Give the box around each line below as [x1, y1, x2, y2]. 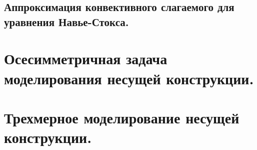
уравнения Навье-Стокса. [4, 14, 129, 29]
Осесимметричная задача [4, 48, 167, 69]
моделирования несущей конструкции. [4, 68, 254, 88]
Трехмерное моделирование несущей [4, 107, 239, 127]
